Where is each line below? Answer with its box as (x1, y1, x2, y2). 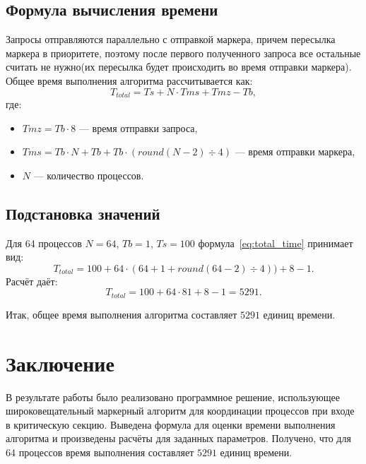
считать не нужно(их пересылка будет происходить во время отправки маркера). (6, 59, 352, 74)
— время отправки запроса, (78, 120, 198, 135)
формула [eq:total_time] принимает (198, 235, 353, 250)
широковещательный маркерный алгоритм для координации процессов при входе (6, 403, 355, 418)
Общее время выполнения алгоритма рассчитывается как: (6, 73, 253, 88)
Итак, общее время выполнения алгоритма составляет (6, 307, 237, 321)
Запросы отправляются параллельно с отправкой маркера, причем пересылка (6, 32, 336, 47)
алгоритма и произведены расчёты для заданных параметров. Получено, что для (6, 431, 351, 446)
